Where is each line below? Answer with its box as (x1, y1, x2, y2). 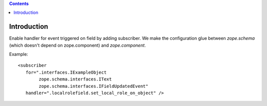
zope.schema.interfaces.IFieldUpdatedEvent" (39, 83, 148, 89)
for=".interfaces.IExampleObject (25, 69, 107, 75)
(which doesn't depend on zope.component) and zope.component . (9, 42, 146, 48)
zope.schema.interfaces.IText (39, 77, 112, 82)
